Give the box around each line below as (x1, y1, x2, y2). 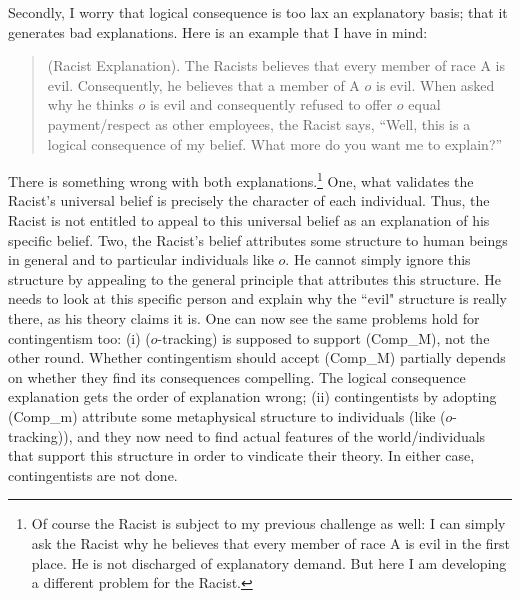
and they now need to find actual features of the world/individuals (77, 425, 486, 446)
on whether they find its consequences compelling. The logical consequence (8, 366, 466, 387)
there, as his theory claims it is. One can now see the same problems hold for (8, 307, 480, 328)
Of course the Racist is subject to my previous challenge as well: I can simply (31, 513, 506, 534)
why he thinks (47, 94, 134, 115)
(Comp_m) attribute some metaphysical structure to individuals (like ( (8, 405, 446, 426)
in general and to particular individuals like (8, 249, 274, 270)
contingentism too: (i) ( (8, 327, 151, 348)
